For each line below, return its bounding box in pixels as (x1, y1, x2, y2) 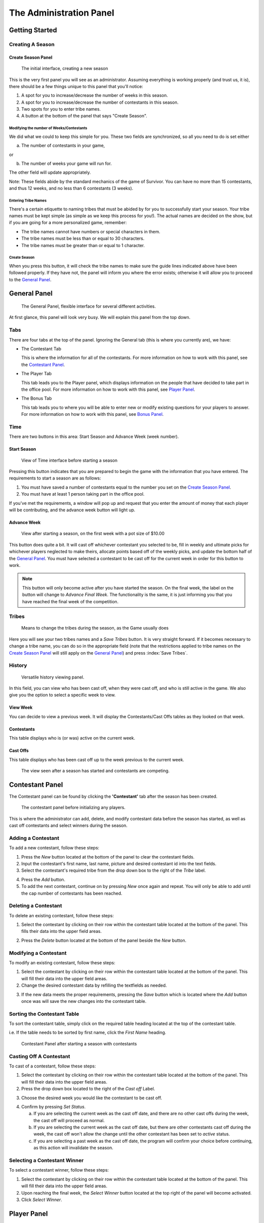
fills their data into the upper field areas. (21, 929, 102, 934)
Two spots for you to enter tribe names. (21, 106, 101, 112)
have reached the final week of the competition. (22, 598, 119, 604)
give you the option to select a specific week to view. (9, 692, 116, 698)
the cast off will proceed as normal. (33, 1117, 105, 1123)
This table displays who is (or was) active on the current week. (9, 735, 135, 741)
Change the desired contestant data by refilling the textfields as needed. (21, 982, 167, 988)
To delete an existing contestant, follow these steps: (9, 912, 114, 918)
